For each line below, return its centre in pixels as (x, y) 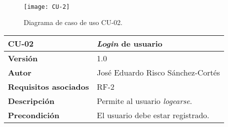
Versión (23, 58)
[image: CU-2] (47, 7)
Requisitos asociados (49, 86)
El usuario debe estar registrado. (153, 115)
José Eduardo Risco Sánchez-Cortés (158, 72)
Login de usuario (130, 43)
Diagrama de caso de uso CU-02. (73, 22)
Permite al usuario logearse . (145, 101)
